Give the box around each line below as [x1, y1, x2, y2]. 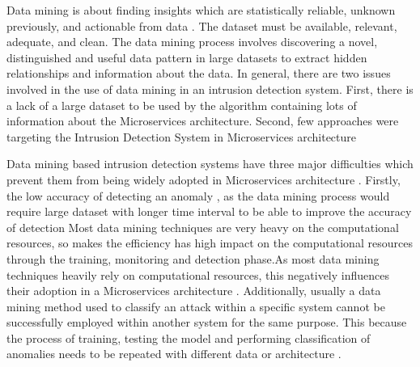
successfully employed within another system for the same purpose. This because [6, 314, 407, 331]
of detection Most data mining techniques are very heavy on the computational [6, 218, 399, 235]
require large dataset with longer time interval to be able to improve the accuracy [6, 203, 412, 220]
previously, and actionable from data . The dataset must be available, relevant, [6, 17, 397, 34]
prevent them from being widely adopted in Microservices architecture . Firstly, [6, 171, 401, 188]
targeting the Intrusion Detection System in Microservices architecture [6, 128, 356, 145]
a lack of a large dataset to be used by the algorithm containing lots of [6, 96, 357, 113]
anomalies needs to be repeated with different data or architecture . [6, 345, 342, 362]
